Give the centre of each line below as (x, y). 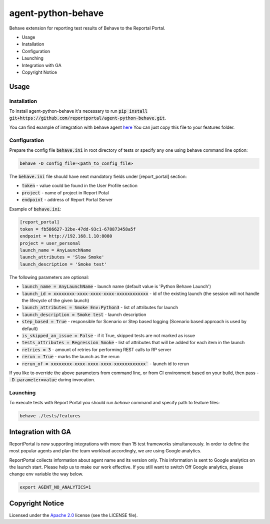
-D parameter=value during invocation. (52, 380)
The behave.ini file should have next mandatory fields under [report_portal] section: (98, 176)
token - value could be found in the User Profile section (79, 186)
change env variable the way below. (46, 474)
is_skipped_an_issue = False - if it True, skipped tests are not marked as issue (108, 335)
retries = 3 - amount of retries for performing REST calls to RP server (97, 349)
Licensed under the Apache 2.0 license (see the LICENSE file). (73, 515)
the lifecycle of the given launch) (55, 300)
